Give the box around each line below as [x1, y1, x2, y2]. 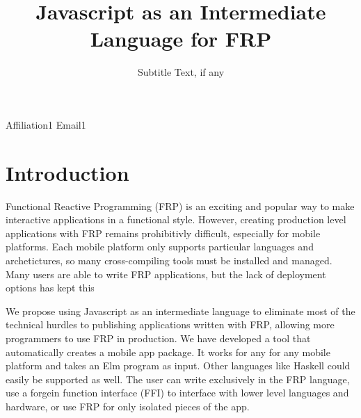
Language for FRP [90, 24, 272, 53]
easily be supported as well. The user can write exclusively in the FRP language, [6, 371, 350, 386]
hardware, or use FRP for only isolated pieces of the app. [6, 399, 250, 413]
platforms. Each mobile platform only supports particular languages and [6, 239, 314, 254]
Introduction [6, 158, 129, 186]
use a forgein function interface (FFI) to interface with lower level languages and [6, 385, 349, 400]
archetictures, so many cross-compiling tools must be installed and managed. [6, 253, 332, 267]
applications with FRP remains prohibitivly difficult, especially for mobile [6, 225, 321, 240]
